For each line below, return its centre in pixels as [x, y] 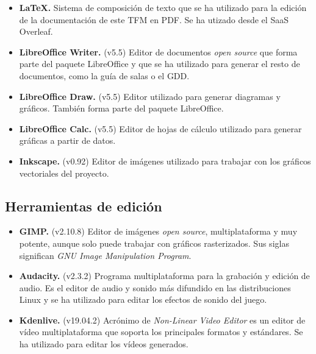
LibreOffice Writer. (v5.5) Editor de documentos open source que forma [158, 51]
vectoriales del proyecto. [64, 173]
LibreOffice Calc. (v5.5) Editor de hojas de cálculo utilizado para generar [160, 128]
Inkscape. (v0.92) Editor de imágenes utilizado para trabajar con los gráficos [165, 161]
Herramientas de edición [84, 206]
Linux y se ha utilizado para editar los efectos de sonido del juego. [143, 299]
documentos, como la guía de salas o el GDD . [104, 75]
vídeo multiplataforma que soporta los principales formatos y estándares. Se [161, 332]
